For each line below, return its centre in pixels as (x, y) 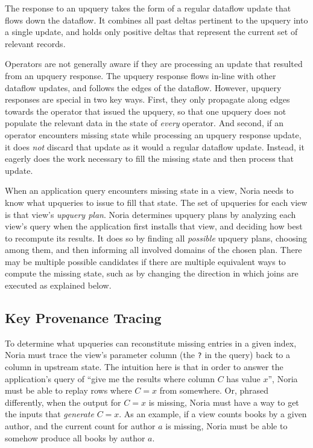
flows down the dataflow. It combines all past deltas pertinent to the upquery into (156, 20)
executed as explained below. (58, 285)
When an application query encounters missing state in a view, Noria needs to (149, 190)
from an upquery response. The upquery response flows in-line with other (141, 75)
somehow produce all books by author (75, 437)
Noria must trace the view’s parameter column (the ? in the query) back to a (147, 355)
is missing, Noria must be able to (226, 426)
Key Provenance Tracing (83, 318)
